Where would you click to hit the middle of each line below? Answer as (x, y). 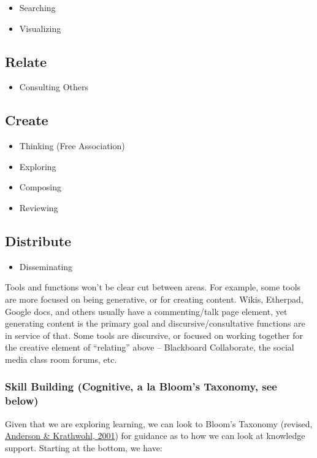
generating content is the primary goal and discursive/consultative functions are (155, 323)
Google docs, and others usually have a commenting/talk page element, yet (146, 311)
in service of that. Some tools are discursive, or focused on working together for (154, 335)
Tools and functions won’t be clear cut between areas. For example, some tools (153, 287)
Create (27, 120)
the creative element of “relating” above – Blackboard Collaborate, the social (150, 347)
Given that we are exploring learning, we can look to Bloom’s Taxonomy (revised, (159, 423)
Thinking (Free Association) (72, 146)
